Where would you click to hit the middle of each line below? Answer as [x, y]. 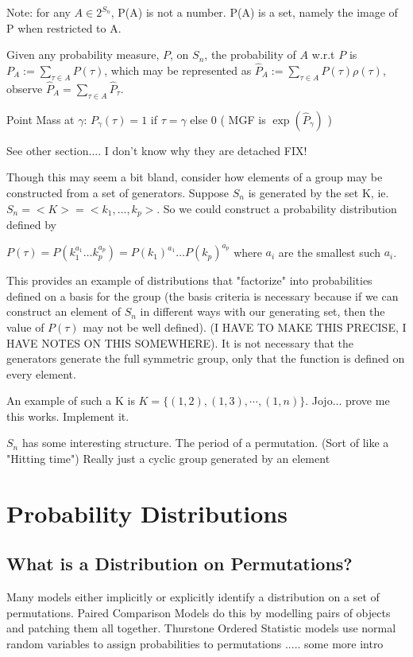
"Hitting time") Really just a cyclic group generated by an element [168, 459]
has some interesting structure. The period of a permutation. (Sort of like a [205, 443]
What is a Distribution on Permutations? [179, 564]
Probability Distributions [147, 513]
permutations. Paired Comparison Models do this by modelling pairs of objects [199, 612]
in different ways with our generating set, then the [262, 311]
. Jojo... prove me [347, 400]
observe [25, 89]
